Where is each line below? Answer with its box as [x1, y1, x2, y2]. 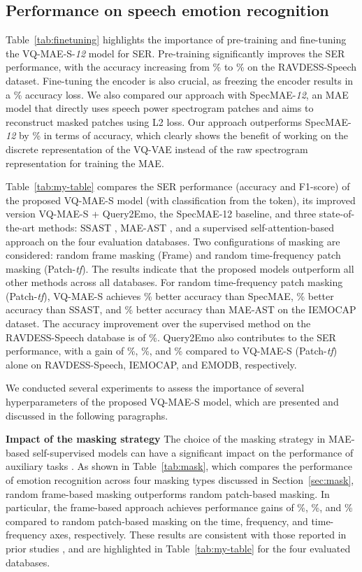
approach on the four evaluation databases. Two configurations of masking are [6, 234, 340, 248]
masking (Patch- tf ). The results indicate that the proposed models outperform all [6, 261, 354, 276]
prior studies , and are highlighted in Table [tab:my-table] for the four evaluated [6, 541, 351, 555]
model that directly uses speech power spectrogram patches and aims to [6, 101, 314, 115]
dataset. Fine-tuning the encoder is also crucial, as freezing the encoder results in [6, 73, 354, 87]
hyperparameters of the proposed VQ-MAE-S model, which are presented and [6, 394, 339, 409]
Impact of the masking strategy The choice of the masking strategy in [6, 431, 326, 446]
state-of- [319, 206, 355, 221]
